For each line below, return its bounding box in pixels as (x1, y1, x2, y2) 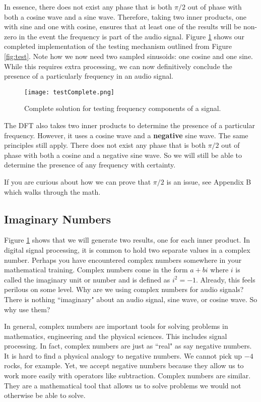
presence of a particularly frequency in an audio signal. (4, 71, 173, 81)
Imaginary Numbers (4, 211, 111, 226)
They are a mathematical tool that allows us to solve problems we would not (4, 380, 241, 390)
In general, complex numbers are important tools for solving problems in (4, 321, 228, 331)
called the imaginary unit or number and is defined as (4, 274, 170, 284)
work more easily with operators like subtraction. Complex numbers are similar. (4, 370, 251, 381)
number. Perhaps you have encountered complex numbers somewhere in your (4, 254, 242, 265)
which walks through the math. (4, 186, 101, 197)
